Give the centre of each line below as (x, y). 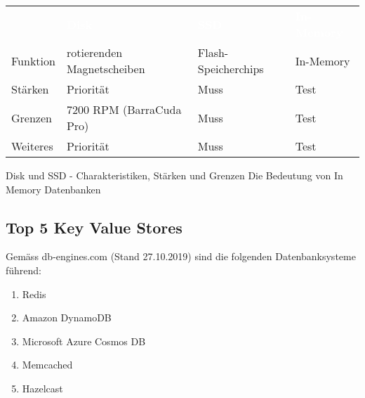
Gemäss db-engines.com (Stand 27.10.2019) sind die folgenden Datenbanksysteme (181, 256)
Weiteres (32, 146)
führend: (24, 270)
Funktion (33, 60)
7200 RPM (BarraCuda (124, 109)
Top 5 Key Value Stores (94, 227)
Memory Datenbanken (53, 189)
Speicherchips (231, 69)
